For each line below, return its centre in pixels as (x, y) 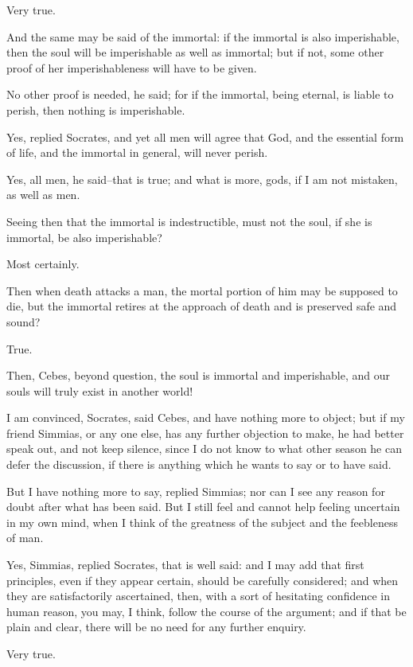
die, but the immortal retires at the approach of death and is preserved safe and (202, 306)
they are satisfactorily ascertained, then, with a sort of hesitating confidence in (198, 596)
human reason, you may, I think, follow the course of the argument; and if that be (206, 611)
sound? (23, 321)
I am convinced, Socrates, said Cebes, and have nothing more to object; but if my (206, 417)
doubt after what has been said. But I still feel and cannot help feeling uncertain (203, 507)
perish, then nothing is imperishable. (96, 109)
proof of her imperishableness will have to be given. (132, 67)
